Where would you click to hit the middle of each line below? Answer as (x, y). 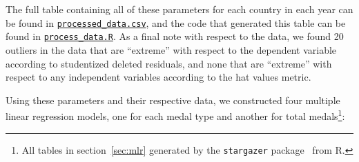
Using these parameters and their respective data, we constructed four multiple (173, 100)
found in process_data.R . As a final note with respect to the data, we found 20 (175, 36)
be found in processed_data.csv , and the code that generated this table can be (176, 22)
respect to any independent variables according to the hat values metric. (158, 77)
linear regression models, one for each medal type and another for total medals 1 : (175, 115)
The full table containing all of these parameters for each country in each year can (179, 9)
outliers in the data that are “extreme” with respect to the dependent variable (171, 49)
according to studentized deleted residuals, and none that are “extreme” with (169, 63)
